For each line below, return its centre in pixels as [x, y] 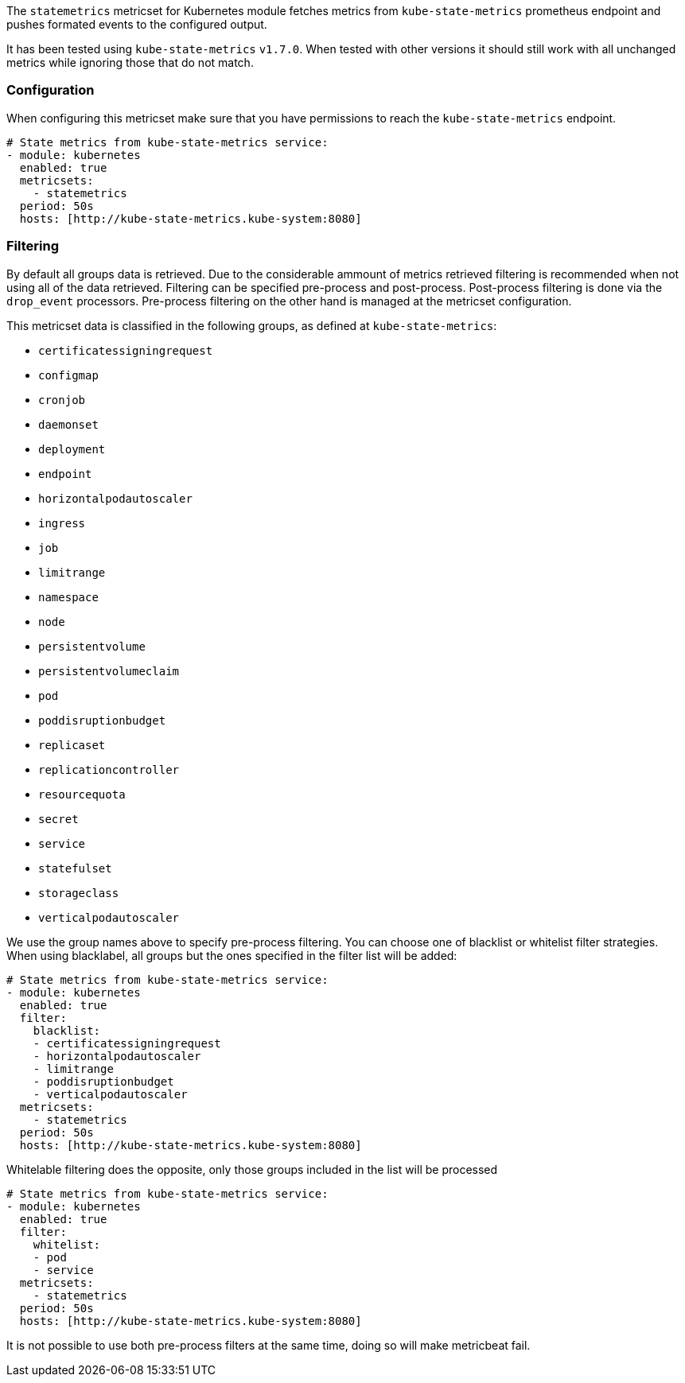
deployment [72, 449]
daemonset [68, 424]
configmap [68, 375]
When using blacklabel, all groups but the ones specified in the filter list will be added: [232, 955]
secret [58, 819]
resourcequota [82, 794]
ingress [62, 523]
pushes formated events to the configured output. [137, 24]
